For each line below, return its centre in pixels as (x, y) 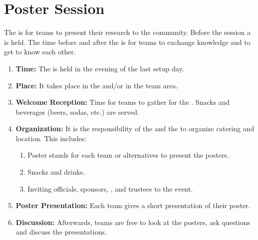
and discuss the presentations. (61, 232)
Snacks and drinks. (56, 172)
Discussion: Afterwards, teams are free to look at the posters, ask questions (133, 222)
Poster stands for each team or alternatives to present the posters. (128, 155)
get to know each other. (40, 52)
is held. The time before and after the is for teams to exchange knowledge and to (127, 42)
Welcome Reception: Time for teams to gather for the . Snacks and (123, 102)
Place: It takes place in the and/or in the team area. (97, 85)
